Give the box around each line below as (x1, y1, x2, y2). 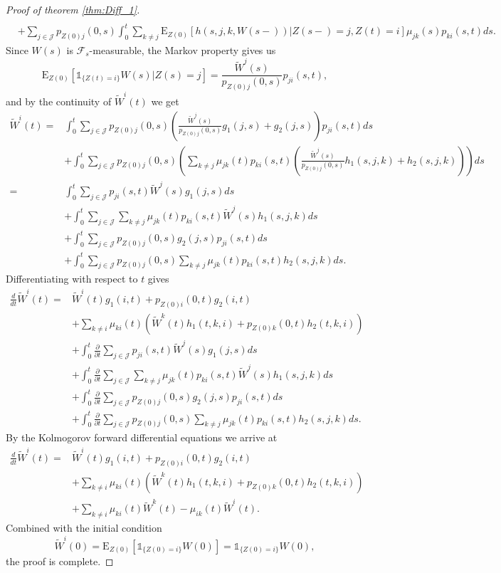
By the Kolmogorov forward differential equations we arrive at (6, 430, 278, 445)
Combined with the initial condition (6, 520, 162, 535)
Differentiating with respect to (6, 271, 138, 286)
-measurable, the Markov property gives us (89, 42, 276, 57)
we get (151, 93, 179, 108)
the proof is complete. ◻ (6, 553, 114, 568)
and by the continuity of (6, 93, 112, 108)
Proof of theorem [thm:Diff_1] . (6, 2, 140, 16)
